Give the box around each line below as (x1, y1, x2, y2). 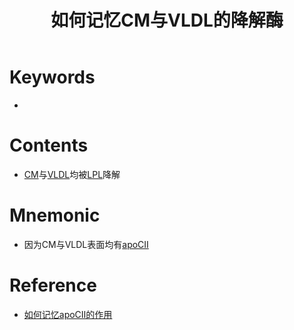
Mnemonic (9, 204, 101, 227)
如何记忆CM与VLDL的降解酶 (50, 9, 284, 32)
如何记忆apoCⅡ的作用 (23, 308, 113, 320)
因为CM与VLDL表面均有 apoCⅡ (23, 238, 149, 250)
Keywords (9, 66, 96, 89)
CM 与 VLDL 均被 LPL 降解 (23, 168, 121, 180)
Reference (9, 274, 97, 296)
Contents (9, 134, 89, 157)
